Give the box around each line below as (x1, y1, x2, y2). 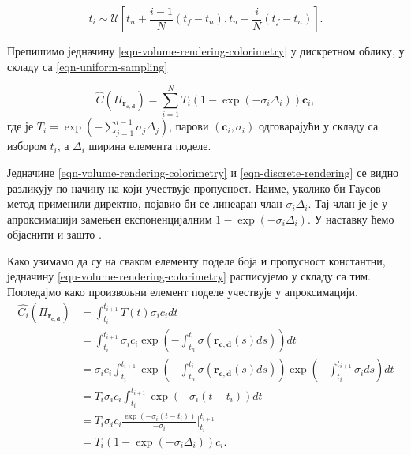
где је (7, 118, 34, 134)
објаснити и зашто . (7, 226, 102, 243)
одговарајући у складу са (258, 118, 379, 134)
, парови (169, 118, 209, 134)
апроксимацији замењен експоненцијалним (7, 210, 212, 227)
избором (7, 137, 47, 154)
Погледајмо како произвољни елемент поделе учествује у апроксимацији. (7, 284, 358, 300)
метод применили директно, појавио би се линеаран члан (7, 195, 282, 212)
